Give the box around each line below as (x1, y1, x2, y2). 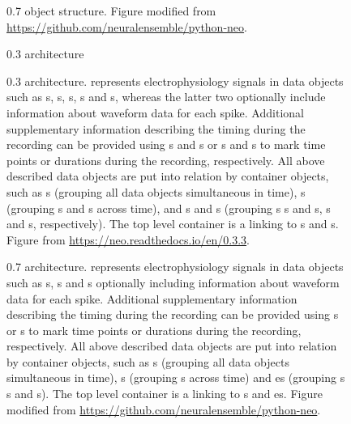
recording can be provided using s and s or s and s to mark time (6, 136, 326, 153)
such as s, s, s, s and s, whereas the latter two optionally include (6, 88, 326, 105)
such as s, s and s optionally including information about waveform (6, 273, 340, 290)
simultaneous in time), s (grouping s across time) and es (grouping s (6, 369, 345, 386)
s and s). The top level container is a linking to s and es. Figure (6, 385, 323, 402)
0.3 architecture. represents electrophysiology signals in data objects (6, 72, 344, 89)
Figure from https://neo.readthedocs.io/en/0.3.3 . (6, 231, 250, 248)
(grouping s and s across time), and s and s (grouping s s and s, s (6, 199, 331, 216)
